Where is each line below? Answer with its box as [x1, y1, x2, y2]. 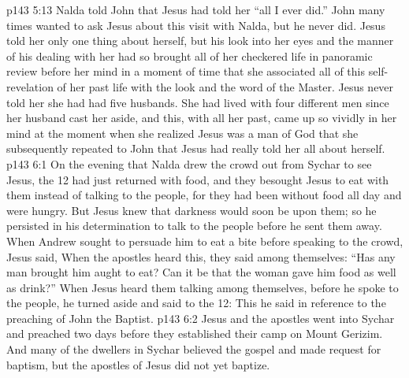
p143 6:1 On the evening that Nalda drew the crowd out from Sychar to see [6, 155, 372, 172]
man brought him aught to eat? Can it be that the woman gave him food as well [6, 264, 396, 280]
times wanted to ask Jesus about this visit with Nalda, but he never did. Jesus [6, 17, 385, 33]
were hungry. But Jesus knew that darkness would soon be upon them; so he [6, 202, 377, 218]
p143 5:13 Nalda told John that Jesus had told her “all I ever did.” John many [6, 2, 385, 17]
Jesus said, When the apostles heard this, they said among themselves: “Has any [6, 248, 396, 265]
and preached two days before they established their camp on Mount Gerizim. [6, 325, 383, 342]
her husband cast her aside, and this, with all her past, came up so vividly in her [6, 109, 397, 126]
